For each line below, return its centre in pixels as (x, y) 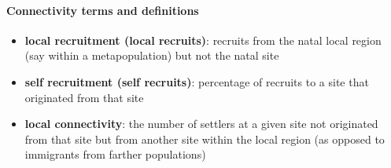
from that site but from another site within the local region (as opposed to (205, 139)
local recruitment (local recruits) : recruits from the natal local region (203, 40)
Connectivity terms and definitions (103, 10)
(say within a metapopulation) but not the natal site (152, 55)
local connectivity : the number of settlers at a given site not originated (201, 124)
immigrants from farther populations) (115, 154)
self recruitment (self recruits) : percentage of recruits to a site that (197, 81)
